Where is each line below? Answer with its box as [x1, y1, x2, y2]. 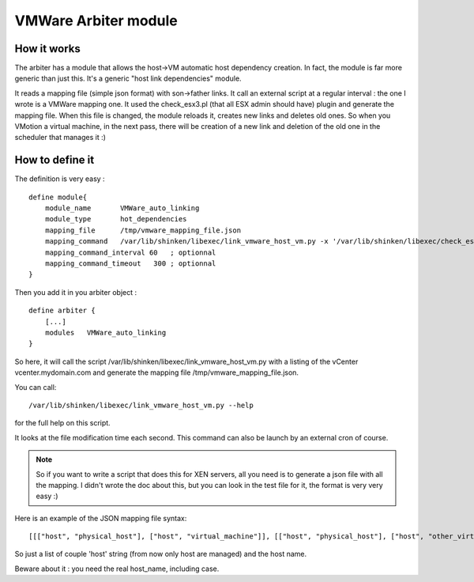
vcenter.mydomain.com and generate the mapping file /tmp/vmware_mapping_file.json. [14, 368, 299, 377]
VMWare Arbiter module [14, 12, 178, 29]
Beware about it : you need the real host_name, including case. [14, 564, 220, 573]
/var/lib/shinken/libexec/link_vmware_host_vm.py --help [28, 400, 254, 410]
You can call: [14, 382, 57, 391]
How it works [14, 42, 81, 55]
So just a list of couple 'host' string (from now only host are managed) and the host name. [14, 550, 307, 559]
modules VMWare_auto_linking [44, 328, 167, 337]
